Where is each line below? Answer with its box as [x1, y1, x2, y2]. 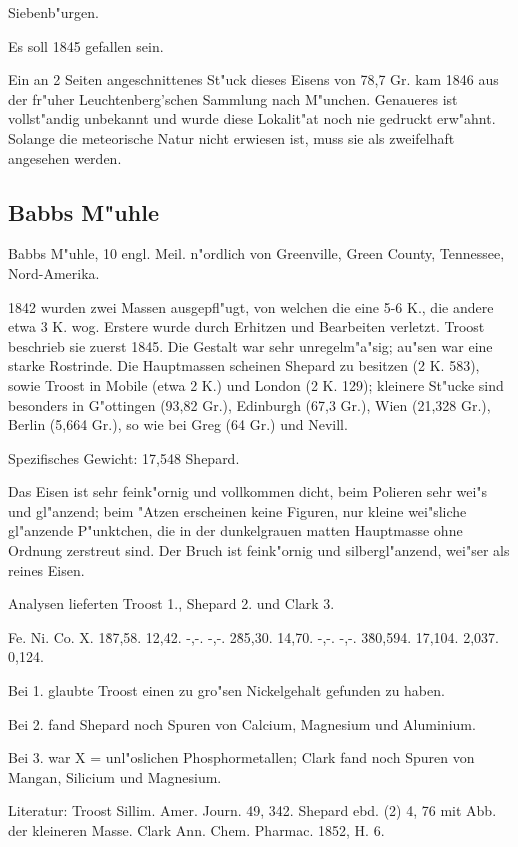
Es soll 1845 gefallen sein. [8, 35, 164, 56]
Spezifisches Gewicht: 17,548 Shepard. [8, 447, 240, 468]
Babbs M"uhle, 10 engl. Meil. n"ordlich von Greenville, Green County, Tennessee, [8, 243, 505, 264]
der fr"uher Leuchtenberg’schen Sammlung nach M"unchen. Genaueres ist [8, 88, 458, 109]
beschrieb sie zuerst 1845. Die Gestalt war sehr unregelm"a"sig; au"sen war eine [8, 335, 493, 356]
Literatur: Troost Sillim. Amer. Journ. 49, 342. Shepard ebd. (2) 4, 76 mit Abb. [8, 800, 497, 821]
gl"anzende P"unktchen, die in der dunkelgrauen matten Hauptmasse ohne [8, 520, 463, 541]
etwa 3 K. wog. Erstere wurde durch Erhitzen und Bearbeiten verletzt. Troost [8, 316, 485, 337]
